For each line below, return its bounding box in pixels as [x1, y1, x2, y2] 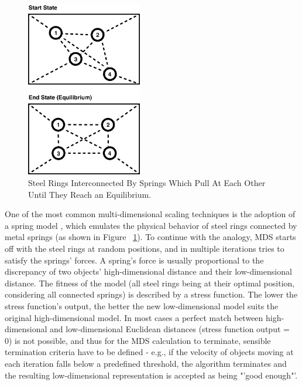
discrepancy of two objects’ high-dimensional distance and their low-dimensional [5, 265, 292, 278]
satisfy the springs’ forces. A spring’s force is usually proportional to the [5, 254, 264, 266]
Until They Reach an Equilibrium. [28, 188, 152, 200]
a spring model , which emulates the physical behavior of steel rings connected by [5, 219, 297, 231]
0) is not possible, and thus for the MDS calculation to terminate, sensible [5, 334, 271, 346]
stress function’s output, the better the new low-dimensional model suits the [5, 299, 279, 312]
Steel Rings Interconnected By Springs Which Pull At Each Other [28, 177, 266, 189]
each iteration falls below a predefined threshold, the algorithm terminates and [5, 357, 287, 369]
